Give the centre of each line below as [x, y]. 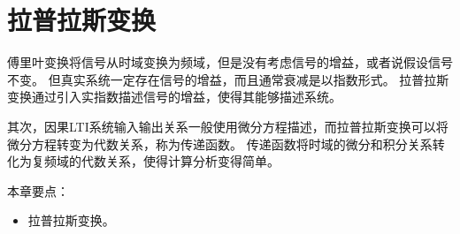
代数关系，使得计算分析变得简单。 [180, 161]
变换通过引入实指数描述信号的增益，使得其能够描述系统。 [174, 97]
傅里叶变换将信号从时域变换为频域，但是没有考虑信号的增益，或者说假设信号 [230, 62]
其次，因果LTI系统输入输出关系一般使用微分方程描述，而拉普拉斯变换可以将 [228, 126]
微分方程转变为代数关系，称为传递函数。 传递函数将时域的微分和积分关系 [220, 143]
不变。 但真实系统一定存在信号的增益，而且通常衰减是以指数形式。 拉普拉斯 [228, 79]
